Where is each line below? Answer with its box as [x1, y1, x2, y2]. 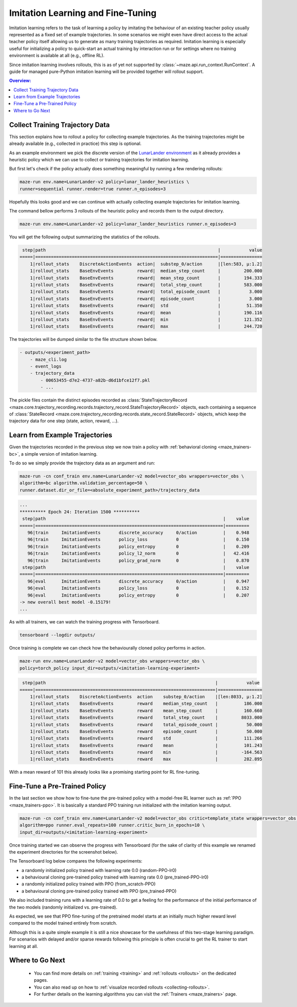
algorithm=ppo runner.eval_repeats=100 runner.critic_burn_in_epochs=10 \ [19, 822, 205, 828]
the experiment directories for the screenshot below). [9, 849, 118, 855]
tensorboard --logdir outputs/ [19, 632, 96, 638]
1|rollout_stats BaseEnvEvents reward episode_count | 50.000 [30, 729, 262, 734]
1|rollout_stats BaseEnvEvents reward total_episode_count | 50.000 [30, 722, 262, 727]
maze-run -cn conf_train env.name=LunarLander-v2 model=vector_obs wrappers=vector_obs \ [19, 473, 245, 479]
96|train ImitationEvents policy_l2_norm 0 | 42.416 [27, 551, 249, 556]
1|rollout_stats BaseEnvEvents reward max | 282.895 [30, 756, 262, 762]
